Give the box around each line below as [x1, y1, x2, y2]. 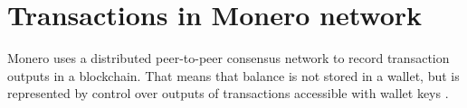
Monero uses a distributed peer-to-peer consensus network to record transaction [7, 49, 450, 67]
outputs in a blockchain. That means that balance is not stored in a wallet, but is [7, 66, 460, 85]
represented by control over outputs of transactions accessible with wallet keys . [7, 84, 449, 103]
